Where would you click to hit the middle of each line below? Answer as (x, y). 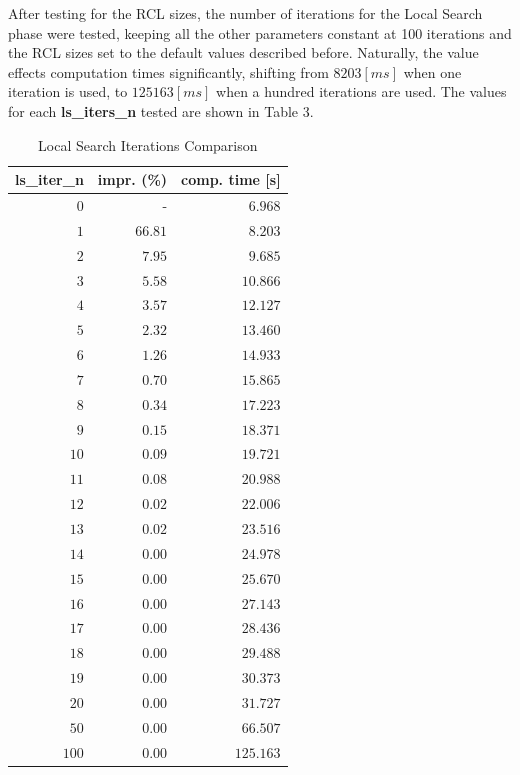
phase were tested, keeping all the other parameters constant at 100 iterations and (260, 32)
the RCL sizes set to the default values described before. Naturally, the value (243, 52)
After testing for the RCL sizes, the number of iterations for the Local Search (245, 13)
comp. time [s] (231, 179)
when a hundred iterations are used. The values (361, 91)
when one (432, 71)
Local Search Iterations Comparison (148, 144)
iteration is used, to (68, 91)
